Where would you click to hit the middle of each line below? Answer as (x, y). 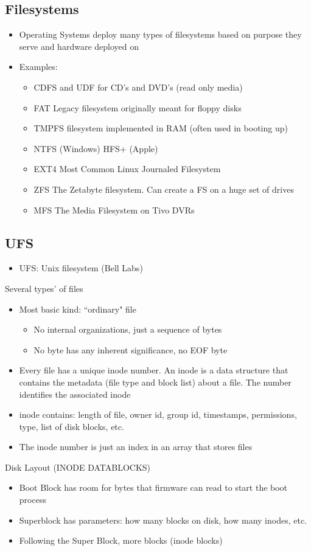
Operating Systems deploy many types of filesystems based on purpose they (160, 34)
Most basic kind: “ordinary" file (78, 309)
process (33, 500)
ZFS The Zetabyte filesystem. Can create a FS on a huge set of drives (164, 189)
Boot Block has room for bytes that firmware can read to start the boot (153, 487)
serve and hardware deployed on (79, 46)
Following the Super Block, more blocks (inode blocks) (121, 540)
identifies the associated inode (75, 394)
